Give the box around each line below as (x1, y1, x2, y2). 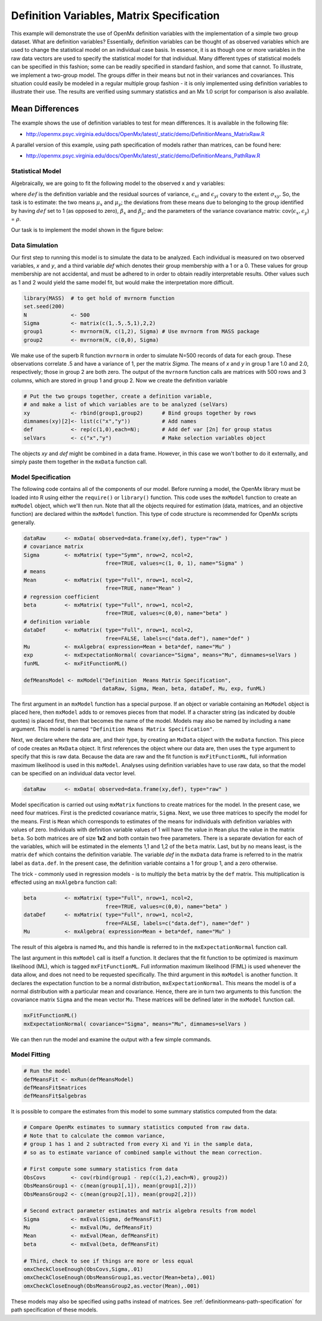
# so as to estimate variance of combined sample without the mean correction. (23, 1149, 263, 1156)
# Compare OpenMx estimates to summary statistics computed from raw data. (23, 1124, 250, 1131)
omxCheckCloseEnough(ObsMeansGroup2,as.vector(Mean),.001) (23, 1282, 200, 1289)
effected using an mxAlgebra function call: (11, 878, 117, 886)
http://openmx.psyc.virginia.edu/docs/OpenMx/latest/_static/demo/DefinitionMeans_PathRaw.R (26, 152, 261, 159)
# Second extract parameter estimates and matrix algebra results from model (23, 1208, 256, 1214)
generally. (11, 519, 36, 526)
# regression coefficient (23, 593, 100, 600)
